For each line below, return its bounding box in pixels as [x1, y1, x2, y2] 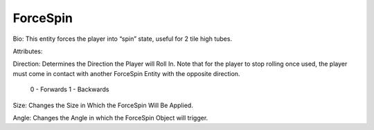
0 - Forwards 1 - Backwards [30, 85, 109, 93]
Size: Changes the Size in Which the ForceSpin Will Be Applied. [12, 101, 193, 109]
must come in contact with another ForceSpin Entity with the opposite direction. [12, 69, 240, 77]
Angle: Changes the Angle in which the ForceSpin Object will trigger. [12, 113, 208, 122]
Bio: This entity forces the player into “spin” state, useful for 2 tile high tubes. [12, 35, 232, 43]
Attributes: [12, 47, 43, 55]
